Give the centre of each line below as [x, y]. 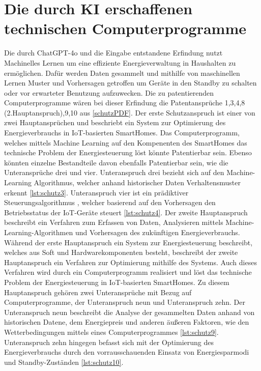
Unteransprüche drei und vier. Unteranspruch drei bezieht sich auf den [114, 172]
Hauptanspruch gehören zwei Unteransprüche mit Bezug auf [98, 292]
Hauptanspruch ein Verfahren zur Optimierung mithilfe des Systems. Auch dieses [130, 262]
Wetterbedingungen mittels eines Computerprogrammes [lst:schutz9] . [111, 332]
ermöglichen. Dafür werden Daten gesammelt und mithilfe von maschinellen [122, 73]
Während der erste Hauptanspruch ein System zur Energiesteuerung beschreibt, [128, 242]
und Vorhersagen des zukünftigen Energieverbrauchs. [157, 232]
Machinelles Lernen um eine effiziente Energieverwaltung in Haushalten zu [120, 62]
